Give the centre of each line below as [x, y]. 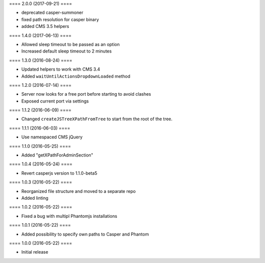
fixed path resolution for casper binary [60, 19]
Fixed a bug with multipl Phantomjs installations [69, 216]
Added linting [35, 198]
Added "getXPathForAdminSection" [57, 155]
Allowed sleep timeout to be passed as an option [70, 44]
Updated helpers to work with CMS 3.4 [61, 69]
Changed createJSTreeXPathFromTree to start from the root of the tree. [97, 119]
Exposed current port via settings [55, 101]
